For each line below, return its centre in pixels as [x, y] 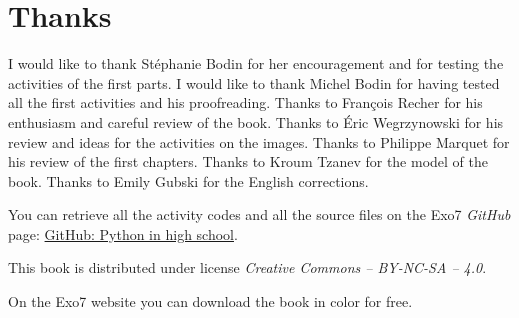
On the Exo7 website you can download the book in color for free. [210, 301]
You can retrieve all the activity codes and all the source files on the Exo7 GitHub [259, 214]
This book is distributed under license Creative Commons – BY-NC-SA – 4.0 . [247, 267]
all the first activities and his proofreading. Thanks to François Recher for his [245, 102]
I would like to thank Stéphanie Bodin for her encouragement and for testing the [256, 63]
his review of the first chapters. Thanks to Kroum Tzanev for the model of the [248, 161]
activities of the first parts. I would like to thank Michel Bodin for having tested [254, 82]
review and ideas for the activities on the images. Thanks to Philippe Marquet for [259, 141]
